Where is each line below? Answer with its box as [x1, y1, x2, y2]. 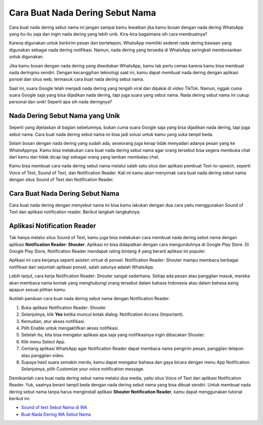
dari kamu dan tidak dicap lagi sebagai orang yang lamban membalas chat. [9, 154, 160, 160]
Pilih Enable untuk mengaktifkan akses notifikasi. [21, 325, 119, 331]
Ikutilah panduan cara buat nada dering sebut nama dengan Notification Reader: [9, 296, 170, 302]
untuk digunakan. [9, 54, 44, 60]
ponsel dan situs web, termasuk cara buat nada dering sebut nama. [9, 76, 145, 82]
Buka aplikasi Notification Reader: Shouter [21, 304, 106, 310]
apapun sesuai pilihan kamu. [9, 287, 67, 293]
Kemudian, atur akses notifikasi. [21, 318, 85, 324]
